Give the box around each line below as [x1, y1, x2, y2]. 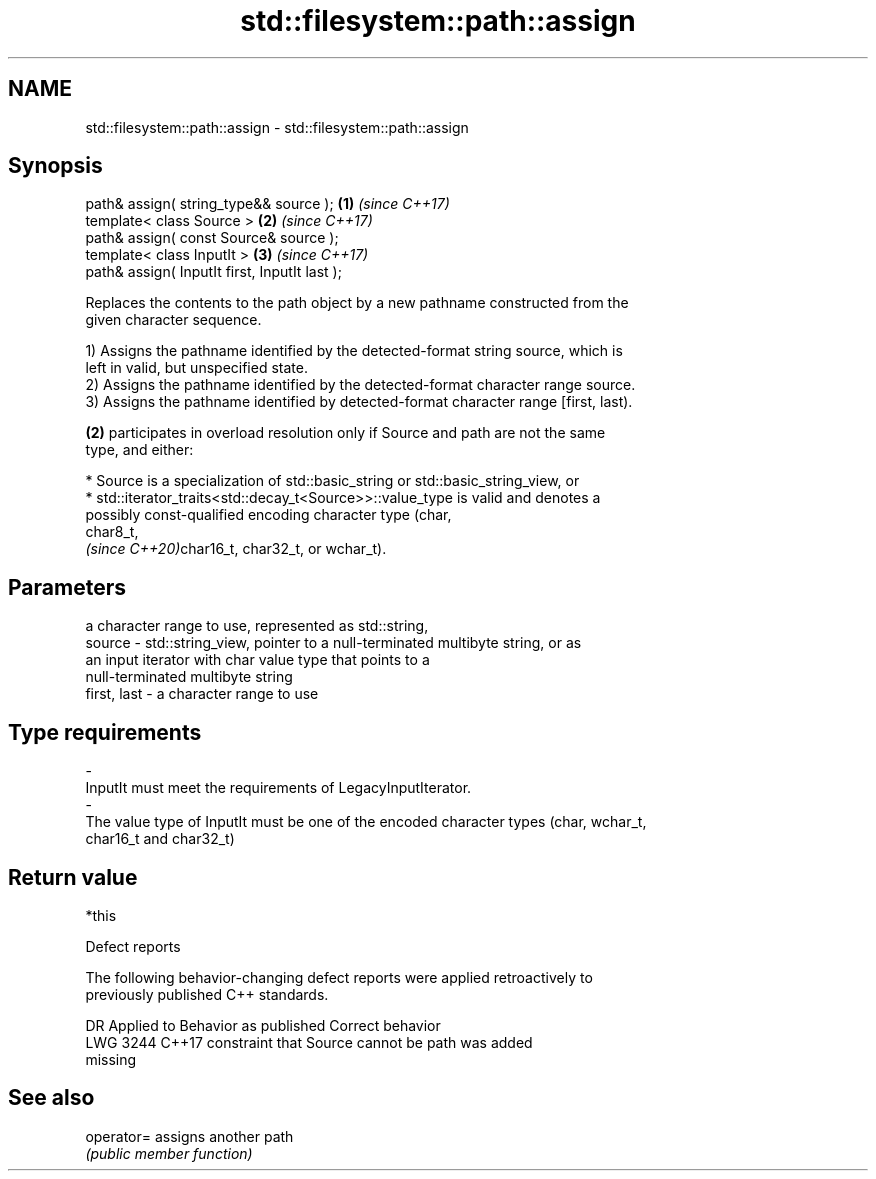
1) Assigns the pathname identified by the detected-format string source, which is [85, 342, 623, 360]
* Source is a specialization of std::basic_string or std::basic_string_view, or [85, 472, 580, 490]
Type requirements [8, 719, 202, 745]
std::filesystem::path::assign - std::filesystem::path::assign [85, 118, 469, 136]
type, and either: [85, 441, 194, 459]
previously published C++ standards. [85, 985, 329, 1003]
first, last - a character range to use [85, 685, 319, 703]
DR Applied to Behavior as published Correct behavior [85, 1016, 441, 1034]
